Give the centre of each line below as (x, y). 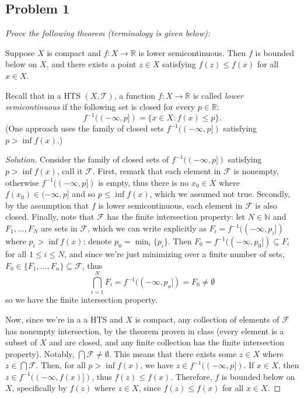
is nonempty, (256, 171)
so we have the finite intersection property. (81, 300)
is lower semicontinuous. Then (192, 52)
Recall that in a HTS (43, 95)
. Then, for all (61, 365)
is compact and (74, 52)
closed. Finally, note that (50, 217)
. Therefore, (191, 376)
